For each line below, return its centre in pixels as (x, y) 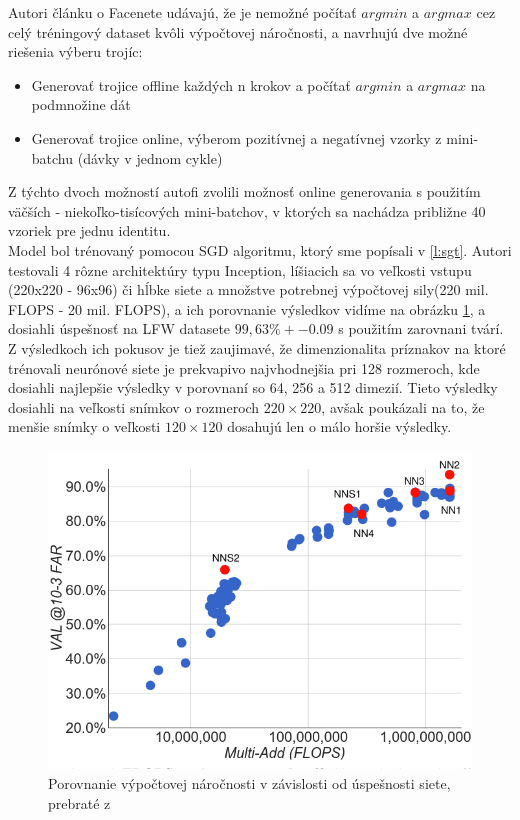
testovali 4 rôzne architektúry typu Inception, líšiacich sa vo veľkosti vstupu (240, 269)
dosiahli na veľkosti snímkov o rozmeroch (134, 406)
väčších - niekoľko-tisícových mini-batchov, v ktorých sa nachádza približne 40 (247, 210)
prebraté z (79, 802)
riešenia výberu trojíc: (75, 51)
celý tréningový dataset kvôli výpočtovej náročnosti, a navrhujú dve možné (238, 31)
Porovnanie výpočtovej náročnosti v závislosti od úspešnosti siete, (249, 782)
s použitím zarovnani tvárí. (421, 328)
